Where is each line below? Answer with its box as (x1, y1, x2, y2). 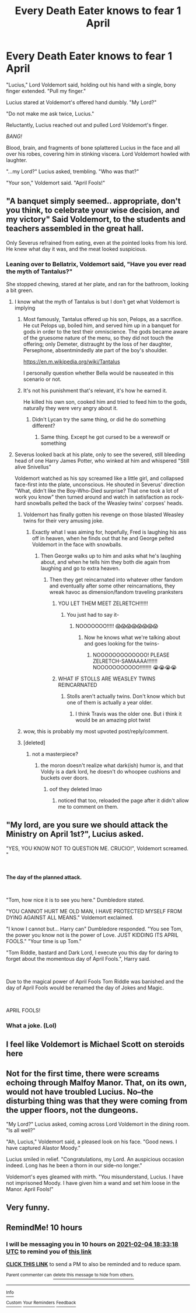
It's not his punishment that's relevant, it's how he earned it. (23, 387, 167, 394)
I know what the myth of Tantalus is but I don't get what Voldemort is (14, 298, 180, 305)
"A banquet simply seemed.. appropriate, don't (6, 196, 181, 206)
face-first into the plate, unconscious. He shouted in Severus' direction (14, 481, 185, 488)
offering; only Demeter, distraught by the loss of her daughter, (23, 341, 173, 348)
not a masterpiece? (32, 751, 79, 758)
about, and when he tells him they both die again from (40, 559, 170, 566)
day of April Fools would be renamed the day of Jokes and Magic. (6, 984, 164, 991)
